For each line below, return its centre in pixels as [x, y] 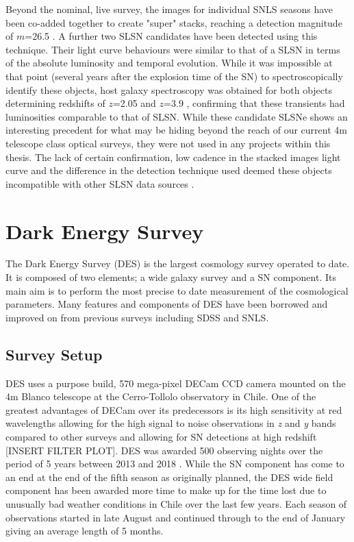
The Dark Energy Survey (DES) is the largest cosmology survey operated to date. [178, 263]
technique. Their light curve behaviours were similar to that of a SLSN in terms [173, 49]
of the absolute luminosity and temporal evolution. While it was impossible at [169, 63]
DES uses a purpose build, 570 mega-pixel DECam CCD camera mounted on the [176, 383]
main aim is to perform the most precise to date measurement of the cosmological [177, 290]
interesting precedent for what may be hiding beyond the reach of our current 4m [176, 130]
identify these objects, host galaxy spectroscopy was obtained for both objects [169, 89]
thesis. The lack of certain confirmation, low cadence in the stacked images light [173, 157]
